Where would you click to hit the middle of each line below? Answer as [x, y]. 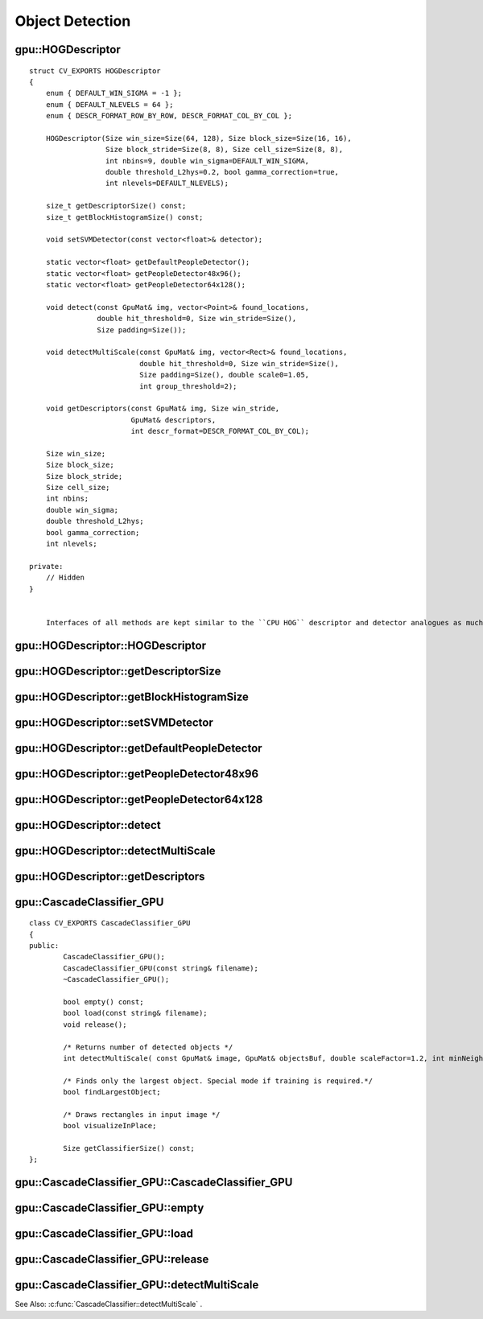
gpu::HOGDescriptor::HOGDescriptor [111, 645]
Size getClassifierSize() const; [129, 1148]
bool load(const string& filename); [136, 1013]
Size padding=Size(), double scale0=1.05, [225, 375]
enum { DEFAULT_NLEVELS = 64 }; [109, 104]
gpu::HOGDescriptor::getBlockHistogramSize [132, 697]
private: [46, 566]
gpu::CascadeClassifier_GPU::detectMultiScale [137, 1285]
